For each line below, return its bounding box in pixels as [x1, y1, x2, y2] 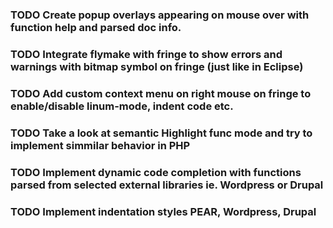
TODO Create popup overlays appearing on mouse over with [10, 8, 310, 22]
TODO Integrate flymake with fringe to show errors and [10, 47, 283, 61]
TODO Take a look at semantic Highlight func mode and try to [10, 126, 313, 140]
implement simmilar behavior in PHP [10, 138, 191, 152]
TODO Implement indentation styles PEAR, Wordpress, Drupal [10, 204, 317, 218]
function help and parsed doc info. [10, 20, 182, 34]
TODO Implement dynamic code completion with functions [10, 165, 302, 179]
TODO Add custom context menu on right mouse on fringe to [10, 86, 312, 100]
